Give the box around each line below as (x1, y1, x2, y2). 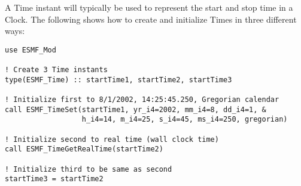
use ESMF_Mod (5, 45, 56, 54)
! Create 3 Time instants (5, 66, 108, 75)
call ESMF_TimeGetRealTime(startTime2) (5, 145, 163, 154)
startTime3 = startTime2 (5, 175, 104, 184)
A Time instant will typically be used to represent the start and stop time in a (5, 1, 293, 13)
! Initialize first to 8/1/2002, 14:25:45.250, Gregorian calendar (5, 95, 279, 104)
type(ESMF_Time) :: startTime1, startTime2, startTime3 (5, 75, 232, 84)
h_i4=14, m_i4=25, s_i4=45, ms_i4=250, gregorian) (81, 115, 288, 124)
